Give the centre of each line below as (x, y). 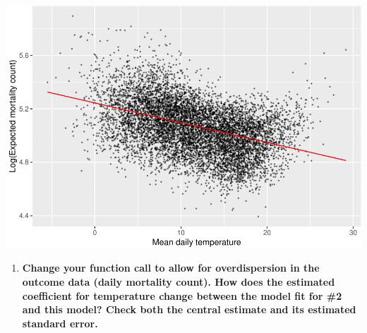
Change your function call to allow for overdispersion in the (171, 268)
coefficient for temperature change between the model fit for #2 (182, 295)
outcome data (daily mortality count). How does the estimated (179, 282)
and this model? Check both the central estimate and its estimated (189, 309)
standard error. (60, 323)
